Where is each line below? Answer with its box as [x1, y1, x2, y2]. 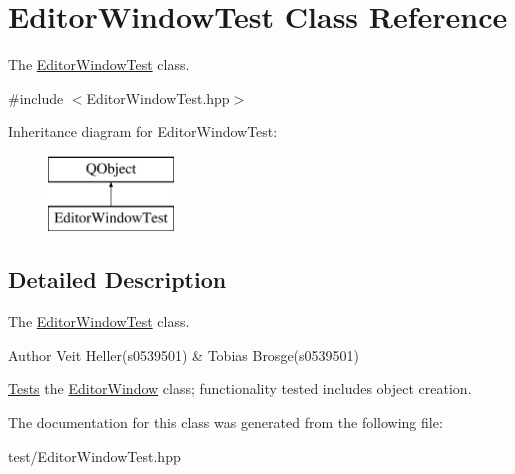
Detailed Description [8, 264, 227, 295]
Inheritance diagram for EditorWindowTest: [8, 121, 278, 142]
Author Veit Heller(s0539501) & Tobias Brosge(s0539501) [8, 344, 360, 365]
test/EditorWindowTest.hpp [8, 445, 181, 466]
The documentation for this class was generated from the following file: [8, 412, 443, 433]
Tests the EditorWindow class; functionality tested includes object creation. [8, 378, 472, 399]
